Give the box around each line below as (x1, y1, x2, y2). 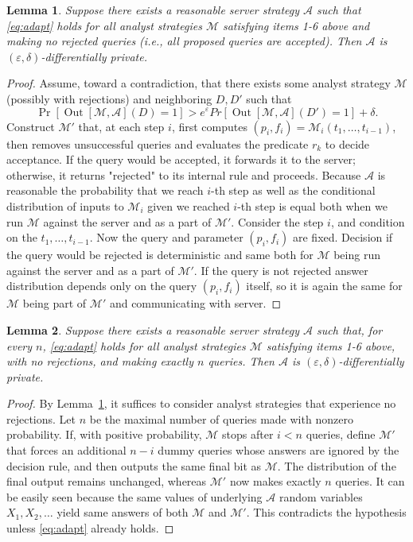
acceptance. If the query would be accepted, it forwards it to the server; (6, 151, 356, 168)
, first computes (171, 118, 247, 134)
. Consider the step (231, 213, 324, 230)
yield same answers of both (56, 504, 189, 521)
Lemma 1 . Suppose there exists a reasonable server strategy (6, 2, 300, 17)
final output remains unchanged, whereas (6, 473, 207, 490)
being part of (22, 295, 87, 312)
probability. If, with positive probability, (6, 426, 202, 443)
